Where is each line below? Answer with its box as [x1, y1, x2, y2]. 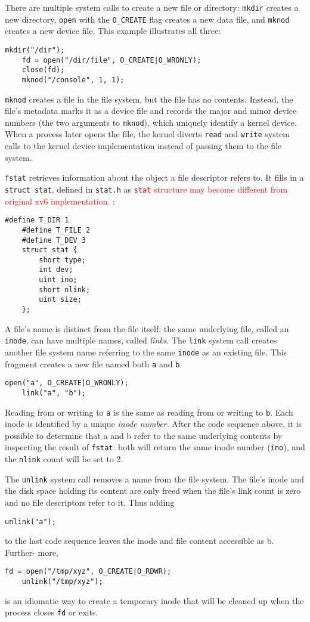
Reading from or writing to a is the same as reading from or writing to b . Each [5, 406, 293, 418]
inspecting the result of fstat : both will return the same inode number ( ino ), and [5, 441, 305, 453]
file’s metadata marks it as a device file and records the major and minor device [5, 104, 297, 117]
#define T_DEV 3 [21, 236, 86, 245]
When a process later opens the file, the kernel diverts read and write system [5, 128, 290, 140]
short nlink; [39, 285, 91, 294]
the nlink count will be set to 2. [5, 453, 123, 465]
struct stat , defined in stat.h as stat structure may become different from [5, 182, 288, 195]
